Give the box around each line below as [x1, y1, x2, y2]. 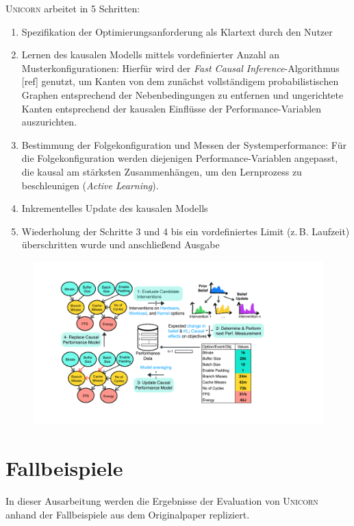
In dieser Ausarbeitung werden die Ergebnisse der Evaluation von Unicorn [5, 494, 318, 508]
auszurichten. [21, 115, 77, 129]
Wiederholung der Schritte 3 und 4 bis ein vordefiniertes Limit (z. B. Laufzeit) [21, 224, 350, 238]
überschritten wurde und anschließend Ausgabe [21, 237, 220, 252]
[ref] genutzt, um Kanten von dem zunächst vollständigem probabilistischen [21, 74, 339, 88]
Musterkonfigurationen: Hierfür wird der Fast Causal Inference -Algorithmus [21, 60, 340, 75]
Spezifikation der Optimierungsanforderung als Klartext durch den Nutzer [21, 24, 333, 38]
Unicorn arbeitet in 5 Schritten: [5, 1, 140, 15]
